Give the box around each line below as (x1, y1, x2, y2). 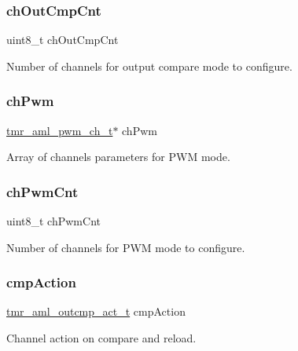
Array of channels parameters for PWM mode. (6, 148, 230, 165)
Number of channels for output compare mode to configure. (6, 57, 292, 74)
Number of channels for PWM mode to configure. (6, 239, 245, 255)
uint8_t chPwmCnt (6, 213, 101, 229)
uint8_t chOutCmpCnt (6, 31, 119, 48)
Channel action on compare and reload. (6, 330, 197, 346)
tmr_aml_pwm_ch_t (6, 122, 113, 138)
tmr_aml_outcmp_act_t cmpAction (6, 303, 186, 320)
